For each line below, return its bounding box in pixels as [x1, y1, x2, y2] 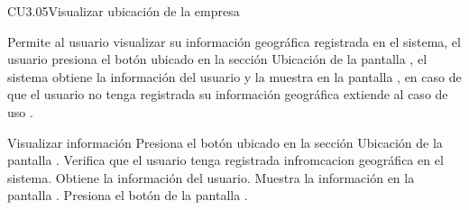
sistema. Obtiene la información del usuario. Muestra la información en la [7, 168, 415, 187]
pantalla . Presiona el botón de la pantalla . [7, 186, 248, 205]
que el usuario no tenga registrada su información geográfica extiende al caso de [7, 85, 448, 104]
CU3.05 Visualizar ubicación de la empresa [7, 2, 240, 20]
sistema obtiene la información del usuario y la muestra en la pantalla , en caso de [7, 67, 462, 86]
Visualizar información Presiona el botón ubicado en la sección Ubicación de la [7, 132, 443, 151]
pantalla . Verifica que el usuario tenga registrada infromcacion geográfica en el [7, 151, 444, 169]
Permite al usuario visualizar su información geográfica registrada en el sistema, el [7, 32, 461, 50]
